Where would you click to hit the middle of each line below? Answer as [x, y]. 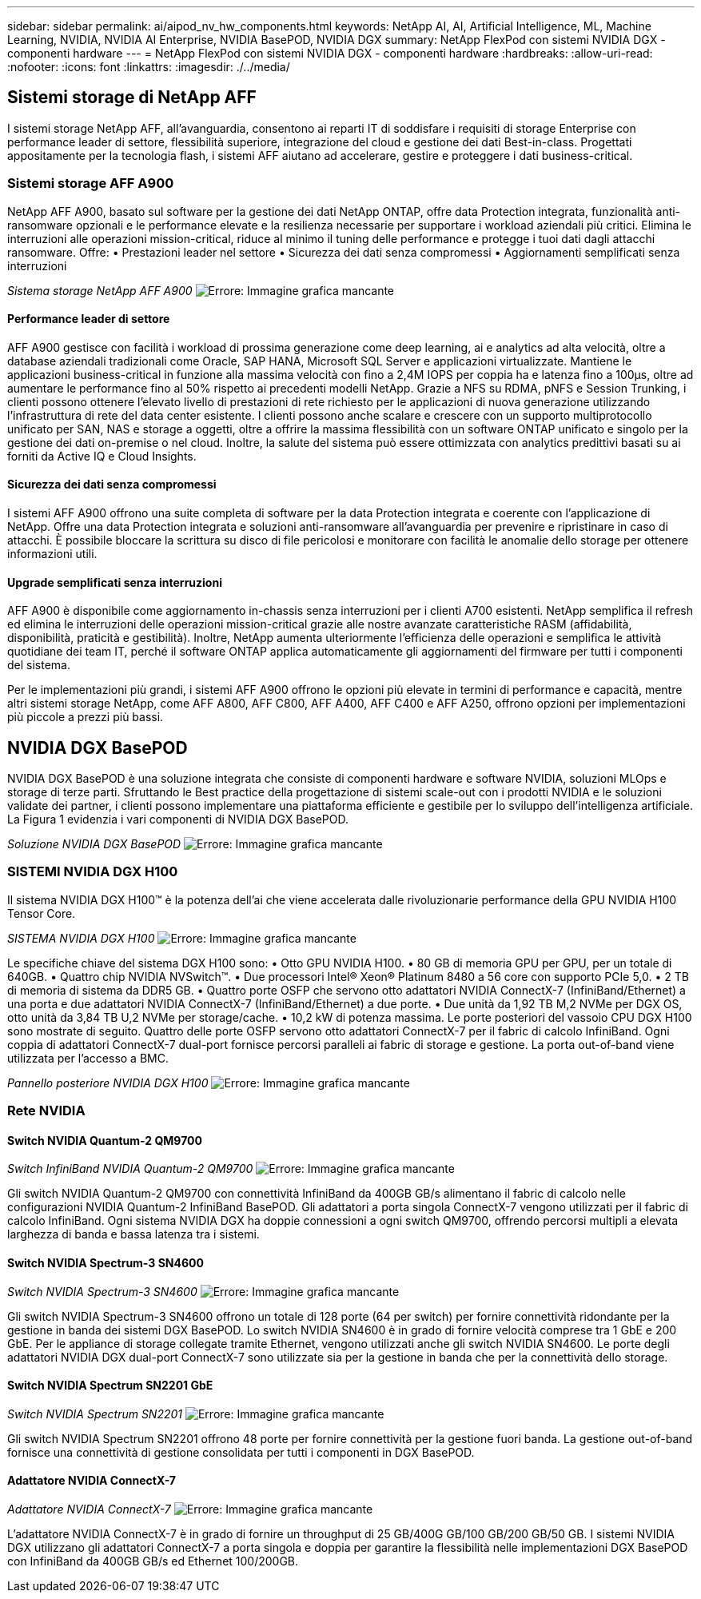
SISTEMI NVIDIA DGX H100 [93, 872]
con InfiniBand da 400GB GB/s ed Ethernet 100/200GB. [153, 1561]
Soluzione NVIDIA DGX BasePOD [94, 844]
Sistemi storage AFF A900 [91, 183]
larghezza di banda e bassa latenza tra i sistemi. [133, 1234]
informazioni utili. [52, 554]
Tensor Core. [42, 913]
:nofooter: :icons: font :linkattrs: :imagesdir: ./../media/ [149, 67]
